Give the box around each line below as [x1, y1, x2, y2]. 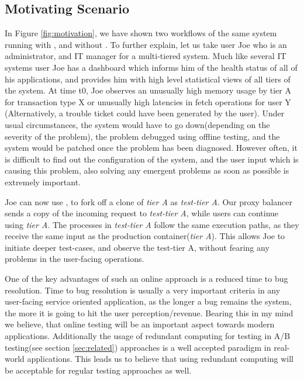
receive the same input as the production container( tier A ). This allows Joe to [5, 230, 285, 242]
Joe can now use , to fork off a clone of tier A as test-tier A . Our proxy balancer [5, 195, 293, 208]
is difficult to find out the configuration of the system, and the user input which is [5, 153, 299, 165]
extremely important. [5, 175, 81, 188]
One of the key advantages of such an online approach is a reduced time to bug [5, 272, 288, 285]
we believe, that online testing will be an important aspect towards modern [5, 318, 275, 330]
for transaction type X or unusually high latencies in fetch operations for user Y [5, 95, 291, 108]
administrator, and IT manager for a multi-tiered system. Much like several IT [5, 50, 286, 62]
